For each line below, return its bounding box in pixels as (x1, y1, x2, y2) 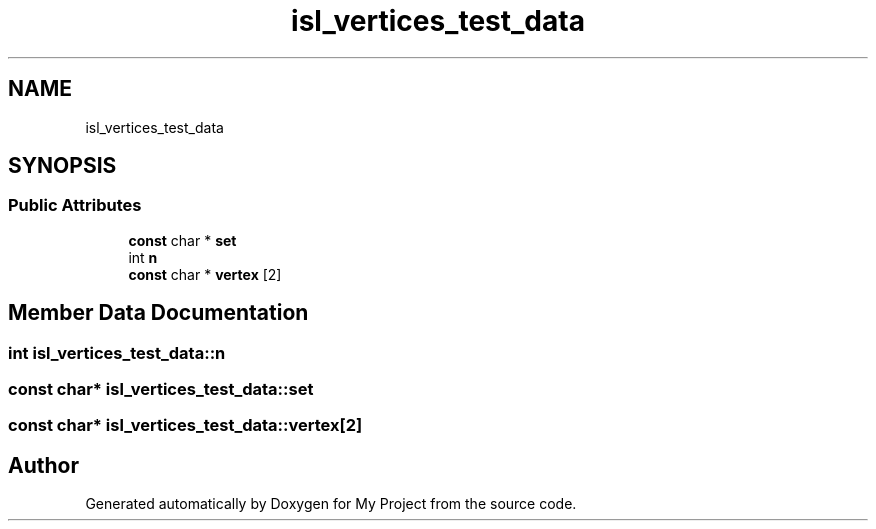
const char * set (128, 231, 237, 249)
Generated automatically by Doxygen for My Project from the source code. (85, 495, 577, 513)
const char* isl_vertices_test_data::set (8, 379, 314, 400)
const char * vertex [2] (128, 265, 282, 283)
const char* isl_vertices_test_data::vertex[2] (8, 415, 363, 436)
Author (8, 452, 79, 478)
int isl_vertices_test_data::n (8, 342, 226, 363)
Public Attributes (8, 195, 142, 216)
